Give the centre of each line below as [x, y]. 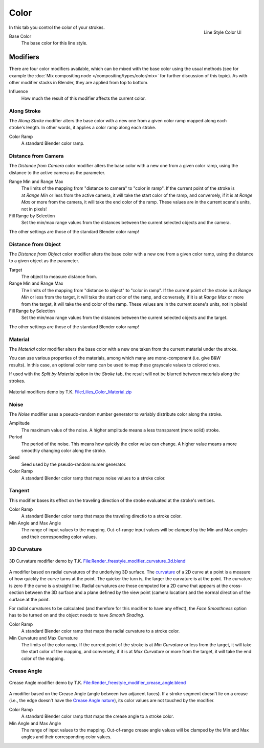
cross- [236, 586]
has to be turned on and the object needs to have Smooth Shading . [77, 615]
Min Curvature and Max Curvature [44, 638]
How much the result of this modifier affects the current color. [84, 98]
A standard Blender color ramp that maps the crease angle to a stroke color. [98, 716]
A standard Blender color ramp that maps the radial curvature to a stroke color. [100, 631]
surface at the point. [29, 599]
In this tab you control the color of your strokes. [57, 27]
